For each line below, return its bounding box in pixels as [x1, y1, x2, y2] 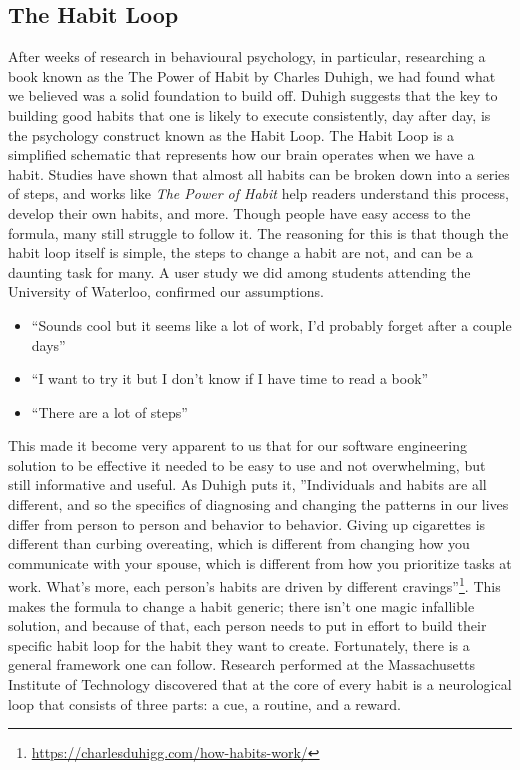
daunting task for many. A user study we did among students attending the [8, 261, 471, 282]
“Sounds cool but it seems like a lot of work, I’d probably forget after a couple [31, 314, 512, 335]
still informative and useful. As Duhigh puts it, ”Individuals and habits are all [8, 474, 487, 495]
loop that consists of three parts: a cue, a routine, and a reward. [8, 693, 401, 714]
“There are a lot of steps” [31, 401, 188, 422]
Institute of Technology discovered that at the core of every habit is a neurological [8, 674, 512, 695]
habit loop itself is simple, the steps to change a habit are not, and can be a [8, 242, 473, 263]
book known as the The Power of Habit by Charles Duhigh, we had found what [8, 65, 496, 86]
